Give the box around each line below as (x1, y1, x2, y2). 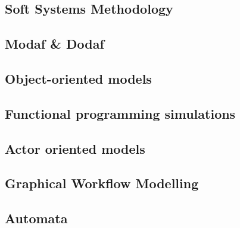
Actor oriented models (5, 139, 145, 157)
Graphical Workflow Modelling (5, 174, 199, 192)
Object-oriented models (5, 69, 152, 87)
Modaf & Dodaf (5, 34, 104, 53)
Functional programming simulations (5, 104, 236, 122)
